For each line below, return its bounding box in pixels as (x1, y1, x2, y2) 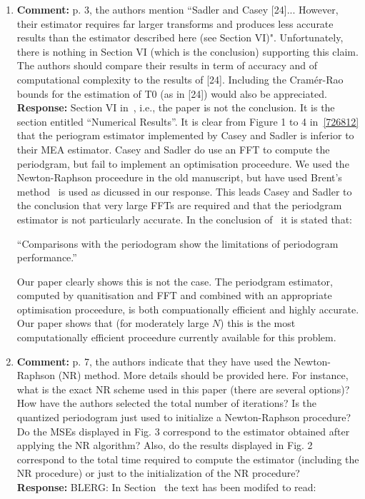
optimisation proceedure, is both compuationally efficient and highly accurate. (16, 301, 359, 316)
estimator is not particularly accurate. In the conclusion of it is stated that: (16, 211, 352, 226)
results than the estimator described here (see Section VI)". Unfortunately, (16, 30, 344, 45)
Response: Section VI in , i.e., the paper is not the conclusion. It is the (16, 100, 335, 115)
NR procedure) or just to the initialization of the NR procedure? (16, 465, 300, 480)
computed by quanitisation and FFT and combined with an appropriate (16, 288, 332, 303)
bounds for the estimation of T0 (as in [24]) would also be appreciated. (16, 86, 327, 101)
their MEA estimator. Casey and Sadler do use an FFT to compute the (16, 141, 330, 156)
